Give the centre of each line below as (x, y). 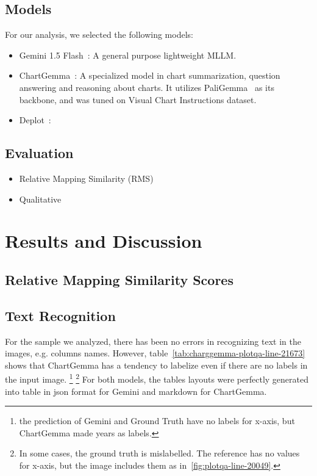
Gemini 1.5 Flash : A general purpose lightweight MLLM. (128, 55)
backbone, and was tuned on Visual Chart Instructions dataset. (138, 99)
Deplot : (35, 120)
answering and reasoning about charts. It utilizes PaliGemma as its (147, 87)
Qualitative (40, 199)
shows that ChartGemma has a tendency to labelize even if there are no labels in (156, 365)
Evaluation (39, 153)
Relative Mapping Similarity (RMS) (86, 178)
